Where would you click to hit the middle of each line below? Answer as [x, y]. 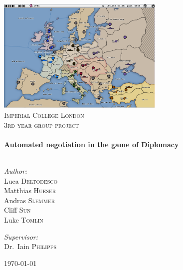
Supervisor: [21, 236]
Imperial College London [44, 115]
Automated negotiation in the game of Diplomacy [91, 144]
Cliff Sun [17, 210]
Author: [16, 171]
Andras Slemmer [30, 200]
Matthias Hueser [30, 190]
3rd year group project [42, 125]
